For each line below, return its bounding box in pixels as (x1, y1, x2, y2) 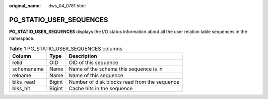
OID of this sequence (68, 59, 119, 66)
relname (12, 72, 32, 79)
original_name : (9, 3, 41, 8)
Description (68, 53, 97, 60)
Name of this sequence (68, 72, 124, 79)
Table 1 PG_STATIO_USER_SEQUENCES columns (9, 45, 123, 52)
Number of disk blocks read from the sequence (68, 79, 180, 86)
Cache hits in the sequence (68, 85, 133, 92)
